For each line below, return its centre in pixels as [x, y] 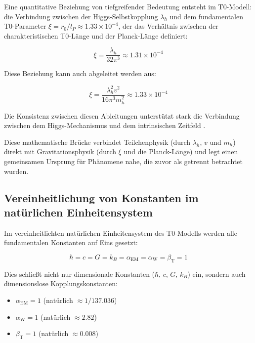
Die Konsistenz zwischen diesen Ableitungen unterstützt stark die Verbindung [122, 115]
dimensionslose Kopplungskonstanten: [61, 283]
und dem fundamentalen [206, 16]
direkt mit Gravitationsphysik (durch [60, 151]
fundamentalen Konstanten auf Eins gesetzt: [71, 242]
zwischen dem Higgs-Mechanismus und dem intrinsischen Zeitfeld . [105, 125]
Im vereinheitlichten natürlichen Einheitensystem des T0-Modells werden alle [121, 233]
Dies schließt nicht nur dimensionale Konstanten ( [80, 274]
